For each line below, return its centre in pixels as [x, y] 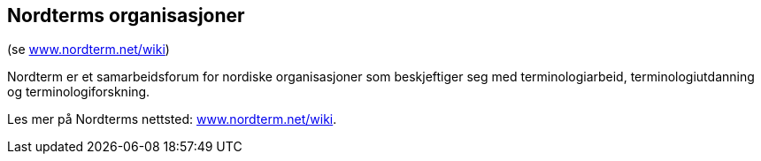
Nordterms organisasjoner [126, 15]
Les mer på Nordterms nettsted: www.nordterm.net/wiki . [172, 119]
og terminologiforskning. [79, 92]
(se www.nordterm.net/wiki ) [88, 50]
